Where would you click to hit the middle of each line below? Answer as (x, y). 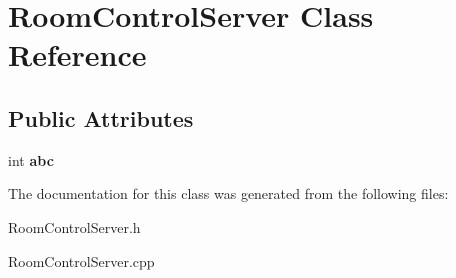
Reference (77, 54)
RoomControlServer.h (74, 226)
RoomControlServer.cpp (81, 260)
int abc (31, 159)
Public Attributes (101, 117)
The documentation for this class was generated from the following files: (228, 193)
